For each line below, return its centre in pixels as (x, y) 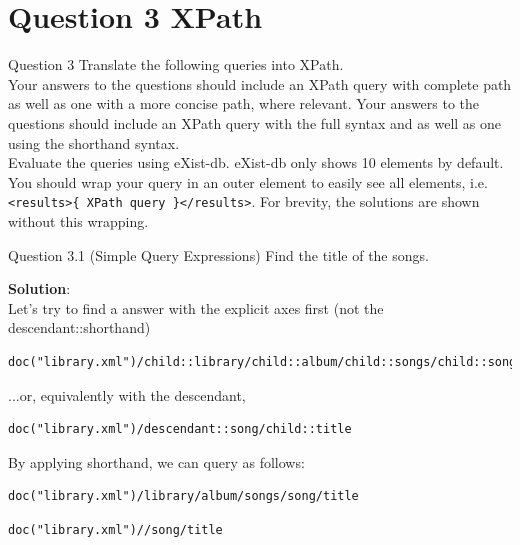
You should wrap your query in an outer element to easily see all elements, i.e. (248, 181)
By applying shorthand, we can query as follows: (156, 461)
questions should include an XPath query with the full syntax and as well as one (255, 122)
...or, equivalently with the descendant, (127, 394)
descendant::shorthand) (79, 327)
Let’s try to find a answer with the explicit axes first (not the (196, 307)
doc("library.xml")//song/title (115, 529)
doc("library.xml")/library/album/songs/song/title (183, 496)
